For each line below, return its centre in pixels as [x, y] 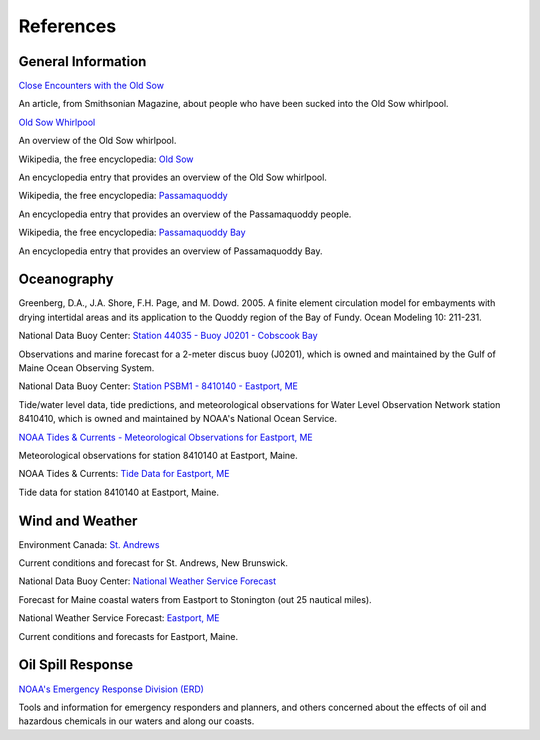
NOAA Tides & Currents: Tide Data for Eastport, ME [124, 474]
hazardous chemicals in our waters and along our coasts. [136, 721]
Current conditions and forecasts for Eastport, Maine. [128, 636]
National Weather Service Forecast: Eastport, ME [119, 618]
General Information [82, 61]
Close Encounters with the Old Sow [91, 86]
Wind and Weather [78, 520]
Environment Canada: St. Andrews [89, 544]
